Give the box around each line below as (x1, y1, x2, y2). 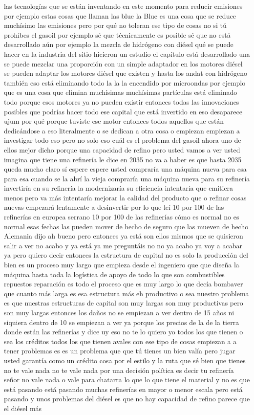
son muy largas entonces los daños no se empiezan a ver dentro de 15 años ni (4, 307, 234, 317)
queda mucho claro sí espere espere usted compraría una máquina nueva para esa (4, 164, 247, 174)
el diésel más (4, 403, 42, 413)
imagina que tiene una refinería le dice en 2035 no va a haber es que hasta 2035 (4, 154, 242, 164)
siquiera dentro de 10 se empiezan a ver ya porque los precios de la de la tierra (4, 317, 239, 327)
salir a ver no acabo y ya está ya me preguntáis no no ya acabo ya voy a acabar (4, 240, 242, 250)
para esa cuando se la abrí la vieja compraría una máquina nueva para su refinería (4, 173, 250, 183)
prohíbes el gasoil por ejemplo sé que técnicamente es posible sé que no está (4, 29, 231, 40)
